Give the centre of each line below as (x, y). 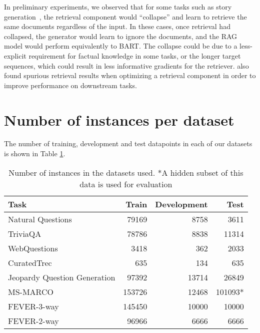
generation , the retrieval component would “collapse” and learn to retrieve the (125, 16)
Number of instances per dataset (119, 119)
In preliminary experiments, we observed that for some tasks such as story (118, 7)
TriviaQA (25, 233)
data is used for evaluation (126, 184)
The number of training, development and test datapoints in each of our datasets (128, 143)
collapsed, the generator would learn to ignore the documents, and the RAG (121, 36)
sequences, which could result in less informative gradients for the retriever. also (126, 65)
